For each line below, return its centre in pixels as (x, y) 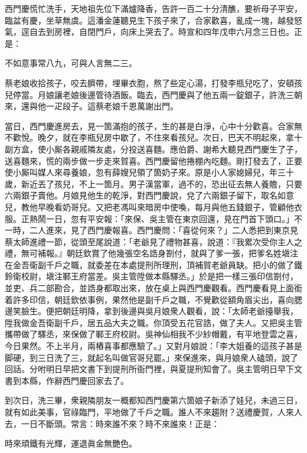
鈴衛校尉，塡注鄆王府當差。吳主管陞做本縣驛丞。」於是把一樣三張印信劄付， (151, 276)
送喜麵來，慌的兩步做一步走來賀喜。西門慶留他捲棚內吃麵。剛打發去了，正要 (153, 160)
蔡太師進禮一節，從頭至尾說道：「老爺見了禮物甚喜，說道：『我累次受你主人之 (153, 241)
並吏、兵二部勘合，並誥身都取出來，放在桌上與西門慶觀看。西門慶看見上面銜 (153, 288)
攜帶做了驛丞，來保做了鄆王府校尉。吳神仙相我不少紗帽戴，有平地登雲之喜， (153, 334)
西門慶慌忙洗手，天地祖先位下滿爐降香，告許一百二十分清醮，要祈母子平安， (153, 8)
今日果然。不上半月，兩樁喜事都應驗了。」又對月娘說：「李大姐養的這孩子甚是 (153, 346)
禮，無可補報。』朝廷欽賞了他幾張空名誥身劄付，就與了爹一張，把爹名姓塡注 (151, 253)
